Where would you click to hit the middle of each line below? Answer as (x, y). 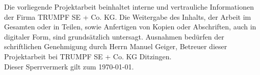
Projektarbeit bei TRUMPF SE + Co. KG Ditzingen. (88, 56)
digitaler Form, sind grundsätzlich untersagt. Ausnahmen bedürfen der (114, 36)
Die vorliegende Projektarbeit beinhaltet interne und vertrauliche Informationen (129, 7)
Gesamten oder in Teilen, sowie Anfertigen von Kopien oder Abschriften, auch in (130, 27)
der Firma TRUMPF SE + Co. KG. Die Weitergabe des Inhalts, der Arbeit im (128, 16)
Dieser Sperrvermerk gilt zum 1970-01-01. (69, 66)
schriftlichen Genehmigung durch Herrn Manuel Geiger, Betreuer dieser (116, 46)
